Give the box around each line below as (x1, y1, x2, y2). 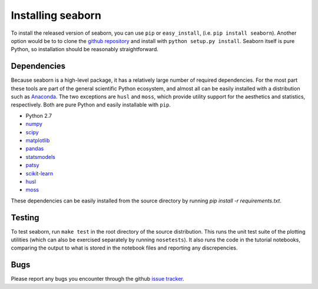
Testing (11, 212, 39, 222)
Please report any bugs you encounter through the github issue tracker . (11, 275, 185, 283)
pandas (25, 145, 44, 152)
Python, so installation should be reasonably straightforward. (11, 46, 158, 53)
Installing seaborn (11, 9, 101, 22)
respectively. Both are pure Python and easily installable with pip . (11, 101, 171, 108)
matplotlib (25, 137, 50, 144)
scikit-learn (25, 170, 53, 177)
